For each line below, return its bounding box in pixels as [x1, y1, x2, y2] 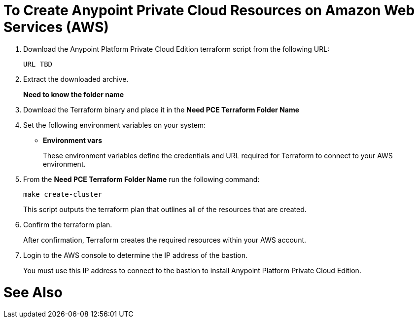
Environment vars [43, 136, 103, 144]
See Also [3, 284, 63, 301]
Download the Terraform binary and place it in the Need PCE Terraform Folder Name [23, 105, 300, 114]
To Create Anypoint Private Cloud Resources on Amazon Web [3, 2, 415, 19]
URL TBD [23, 60, 53, 68]
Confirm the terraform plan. [23, 220, 112, 229]
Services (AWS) [3, 19, 109, 36]
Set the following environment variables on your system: [23, 120, 206, 129]
